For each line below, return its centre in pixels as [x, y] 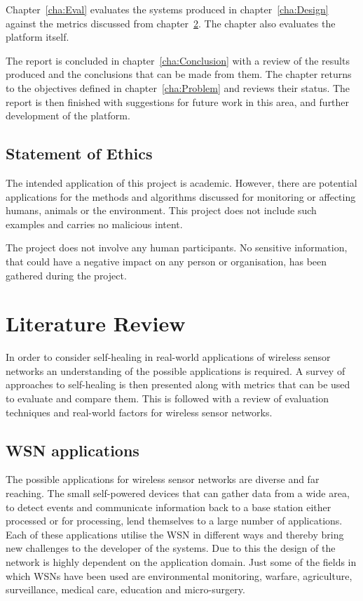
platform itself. [37, 37]
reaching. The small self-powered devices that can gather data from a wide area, [178, 493]
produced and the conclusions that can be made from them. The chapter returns [179, 74]
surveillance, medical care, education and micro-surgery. [125, 589]
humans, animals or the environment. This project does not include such [161, 210]
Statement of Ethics [79, 153]
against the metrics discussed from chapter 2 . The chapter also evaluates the [171, 23]
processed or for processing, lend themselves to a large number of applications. [174, 521]
